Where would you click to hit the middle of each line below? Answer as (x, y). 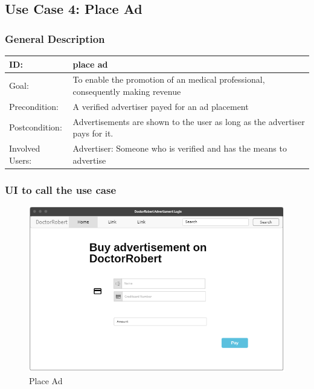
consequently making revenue (127, 91)
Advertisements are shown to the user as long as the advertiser (189, 121)
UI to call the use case (61, 189)
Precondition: (34, 106)
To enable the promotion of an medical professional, (169, 79)
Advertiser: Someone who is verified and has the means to (180, 148)
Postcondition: (36, 127)
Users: (21, 160)
